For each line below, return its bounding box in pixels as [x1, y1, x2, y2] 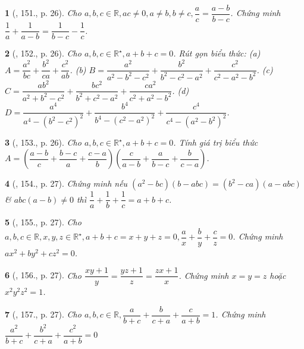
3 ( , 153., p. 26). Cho [5, 136, 82, 149]
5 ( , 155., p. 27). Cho [5, 216, 82, 228]
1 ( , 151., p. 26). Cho [5, 7, 82, 19]
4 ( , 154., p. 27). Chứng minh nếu [5, 177, 128, 190]
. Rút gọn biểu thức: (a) [173, 47, 261, 59]
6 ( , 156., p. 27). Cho [5, 269, 82, 281]
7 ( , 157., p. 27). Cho [5, 308, 82, 320]
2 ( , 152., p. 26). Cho [5, 47, 82, 59]
